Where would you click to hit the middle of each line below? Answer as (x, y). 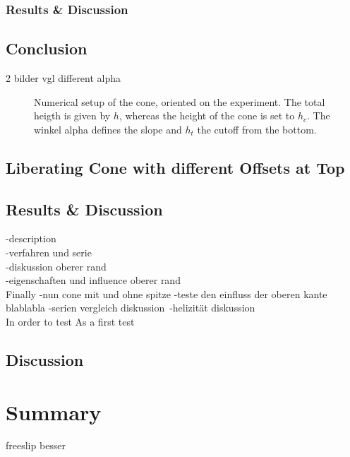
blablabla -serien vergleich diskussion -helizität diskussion (131, 308)
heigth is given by (72, 115)
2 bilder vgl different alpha (64, 78)
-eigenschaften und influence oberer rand (93, 280)
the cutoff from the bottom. (257, 129)
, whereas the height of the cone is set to (207, 115)
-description (31, 238)
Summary (54, 411)
